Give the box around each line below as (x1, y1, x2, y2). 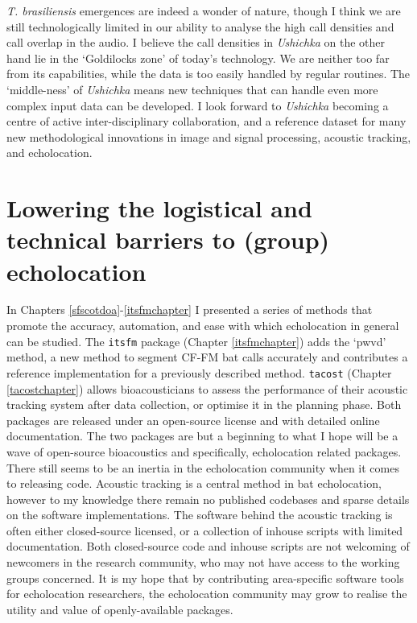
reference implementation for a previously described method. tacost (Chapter (6, 364, 392, 381)
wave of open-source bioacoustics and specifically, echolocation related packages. (6, 443, 402, 460)
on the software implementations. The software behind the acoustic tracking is (6, 506, 393, 523)
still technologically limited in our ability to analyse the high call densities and (6, 18, 394, 35)
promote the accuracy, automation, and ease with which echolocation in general (6, 317, 399, 334)
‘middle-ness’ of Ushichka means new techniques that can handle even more (6, 80, 378, 97)
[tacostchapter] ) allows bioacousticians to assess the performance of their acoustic (6, 380, 408, 397)
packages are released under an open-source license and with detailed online (6, 411, 380, 428)
